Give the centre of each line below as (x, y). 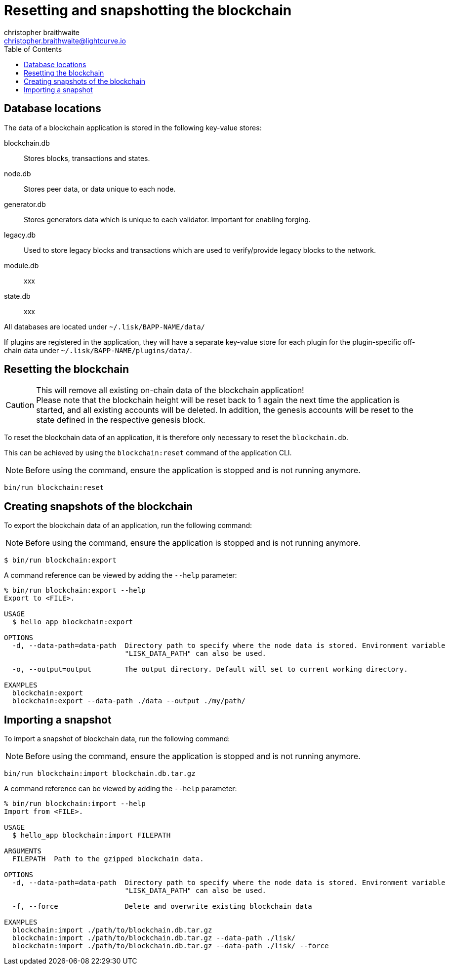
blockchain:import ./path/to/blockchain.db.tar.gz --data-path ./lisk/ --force (170, 946)
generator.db (25, 204)
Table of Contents (33, 49)
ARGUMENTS (23, 851)
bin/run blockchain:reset (54, 488)
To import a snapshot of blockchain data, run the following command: (117, 739)
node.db (18, 173)
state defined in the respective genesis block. (121, 420)
